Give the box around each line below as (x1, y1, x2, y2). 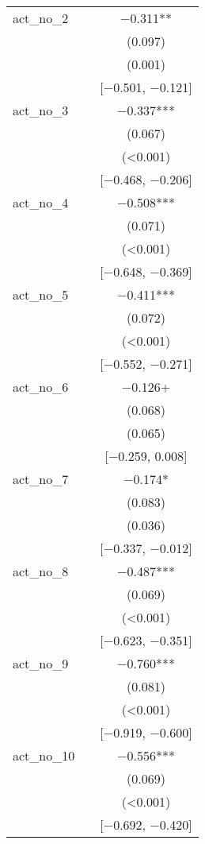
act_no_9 (13, 654, 69, 672)
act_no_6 (13, 377, 69, 396)
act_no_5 (13, 285, 69, 304)
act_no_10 (13, 746, 75, 765)
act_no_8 (13, 562, 69, 580)
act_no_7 (13, 470, 69, 488)
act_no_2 (13, 9, 69, 27)
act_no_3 (13, 101, 69, 119)
